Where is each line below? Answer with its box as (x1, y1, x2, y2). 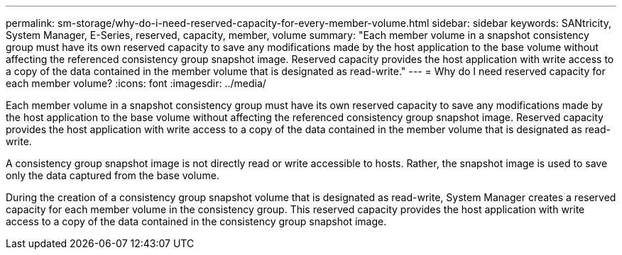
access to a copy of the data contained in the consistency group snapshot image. (6, 215, 387, 227)
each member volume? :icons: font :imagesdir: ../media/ (6, 77, 266, 89)
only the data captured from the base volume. (6, 169, 219, 181)
